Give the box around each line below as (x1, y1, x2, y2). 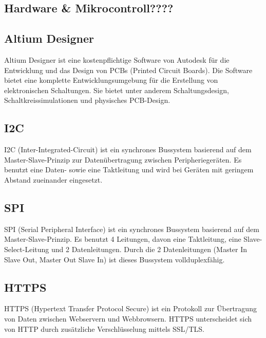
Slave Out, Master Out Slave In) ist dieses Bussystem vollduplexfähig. (4, 254, 225, 264)
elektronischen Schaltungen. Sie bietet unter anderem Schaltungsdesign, (4, 84, 229, 95)
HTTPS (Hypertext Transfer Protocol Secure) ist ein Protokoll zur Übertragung (4, 303, 257, 314)
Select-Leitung (4, 243, 49, 254)
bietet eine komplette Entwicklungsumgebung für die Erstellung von (4, 75, 218, 85)
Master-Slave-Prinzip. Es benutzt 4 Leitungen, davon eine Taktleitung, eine (4, 234, 241, 244)
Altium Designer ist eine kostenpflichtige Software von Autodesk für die (4, 54, 230, 65)
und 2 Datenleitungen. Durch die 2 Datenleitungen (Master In (51, 243, 248, 254)
